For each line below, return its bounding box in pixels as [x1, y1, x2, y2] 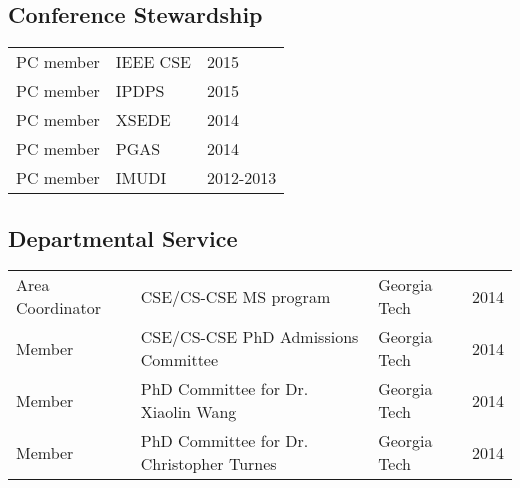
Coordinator [16, 296, 102, 320]
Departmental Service [8, 222, 238, 253]
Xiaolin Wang [140, 400, 237, 424]
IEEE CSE [115, 50, 191, 74]
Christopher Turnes [140, 452, 277, 476]
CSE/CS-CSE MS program [140, 284, 331, 308]
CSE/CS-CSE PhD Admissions [140, 325, 359, 349]
